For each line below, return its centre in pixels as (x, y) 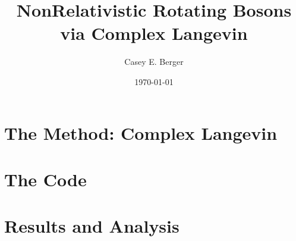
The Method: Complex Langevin (141, 132)
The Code (45, 179)
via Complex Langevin (154, 33)
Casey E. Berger (154, 62)
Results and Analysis (92, 226)
